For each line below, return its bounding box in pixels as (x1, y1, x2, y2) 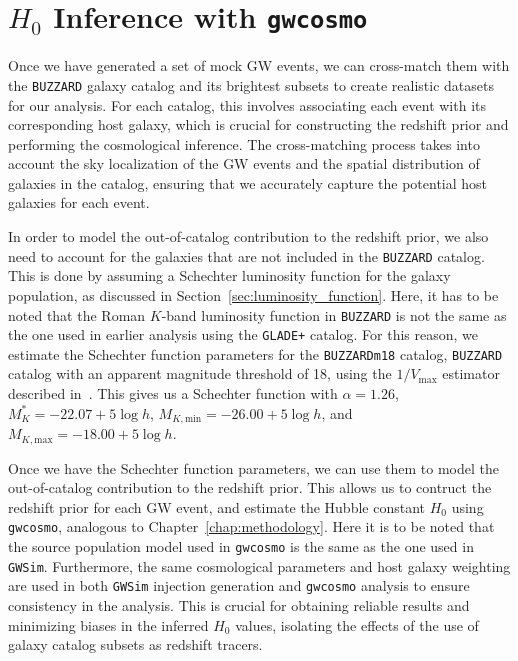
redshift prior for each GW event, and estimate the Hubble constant (8, 496, 426, 517)
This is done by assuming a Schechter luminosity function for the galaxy (8, 265, 451, 286)
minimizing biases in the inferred (8, 614, 209, 635)
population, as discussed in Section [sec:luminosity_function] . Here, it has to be (8, 284, 499, 305)
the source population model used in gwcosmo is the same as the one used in (8, 536, 474, 556)
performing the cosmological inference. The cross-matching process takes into (8, 133, 480, 154)
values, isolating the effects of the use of (235, 614, 479, 635)
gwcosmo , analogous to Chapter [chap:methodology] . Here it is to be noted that (8, 516, 495, 537)
